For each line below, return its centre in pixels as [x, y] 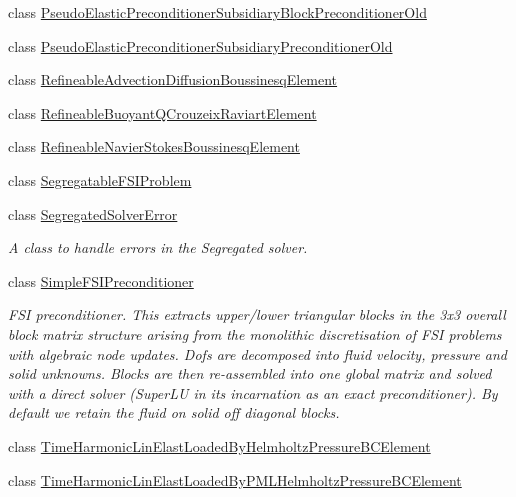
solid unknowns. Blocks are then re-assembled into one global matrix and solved [250, 373]
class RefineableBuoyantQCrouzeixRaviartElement [162, 112]
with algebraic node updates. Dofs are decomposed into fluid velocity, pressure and [258, 353]
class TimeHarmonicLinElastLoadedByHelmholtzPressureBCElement [219, 445]
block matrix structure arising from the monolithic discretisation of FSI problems [255, 333]
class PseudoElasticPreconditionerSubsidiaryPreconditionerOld [200, 45]
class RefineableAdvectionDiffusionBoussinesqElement [173, 79]
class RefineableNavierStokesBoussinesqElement [154, 146]
